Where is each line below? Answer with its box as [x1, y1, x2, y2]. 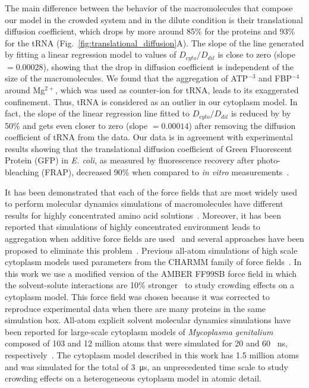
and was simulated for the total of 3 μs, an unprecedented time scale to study [5, 360, 288, 373]
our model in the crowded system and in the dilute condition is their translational [5, 13, 303, 26]
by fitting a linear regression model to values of [5, 48, 176, 61]
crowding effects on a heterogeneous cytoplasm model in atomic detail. [5, 372, 261, 384]
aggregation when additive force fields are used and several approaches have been [5, 232, 304, 244]
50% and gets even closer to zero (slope [5, 119, 148, 131]
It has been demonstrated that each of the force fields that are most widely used [5, 185, 298, 198]
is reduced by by [231, 107, 291, 119]
